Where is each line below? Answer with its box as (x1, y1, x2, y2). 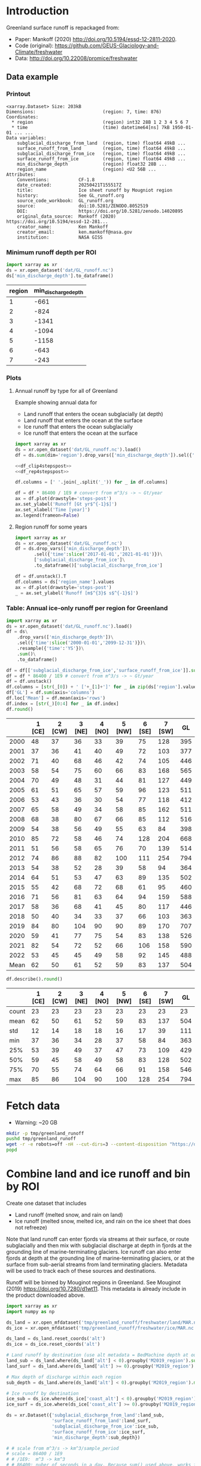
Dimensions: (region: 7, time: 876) (6, 109, 162, 115)
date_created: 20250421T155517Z (17, 182, 121, 188)
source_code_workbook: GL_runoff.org (17, 197, 114, 204)
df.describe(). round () (6, 976, 63, 982)
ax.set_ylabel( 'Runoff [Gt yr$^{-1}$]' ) (14, 501, 117, 508)
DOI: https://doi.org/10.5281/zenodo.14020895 (17, 208, 184, 214)
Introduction (6, 4, 69, 18)
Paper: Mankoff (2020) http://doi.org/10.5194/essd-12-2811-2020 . (14, 35, 177, 42)
